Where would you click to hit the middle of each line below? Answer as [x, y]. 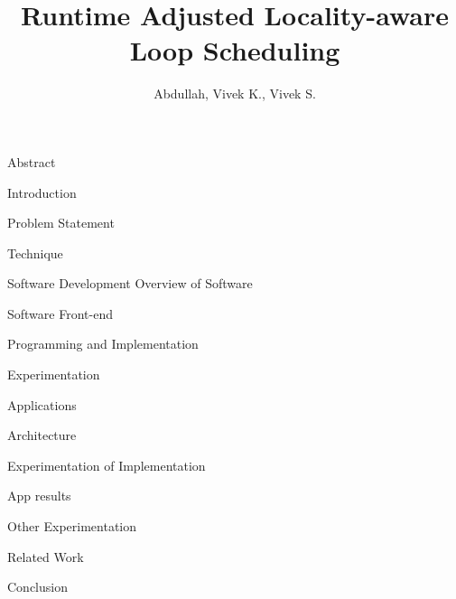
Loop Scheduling [235, 50]
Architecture [42, 435]
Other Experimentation [72, 526]
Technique [35, 253]
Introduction [42, 192]
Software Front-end [60, 313]
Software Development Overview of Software [130, 283]
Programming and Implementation [103, 344]
